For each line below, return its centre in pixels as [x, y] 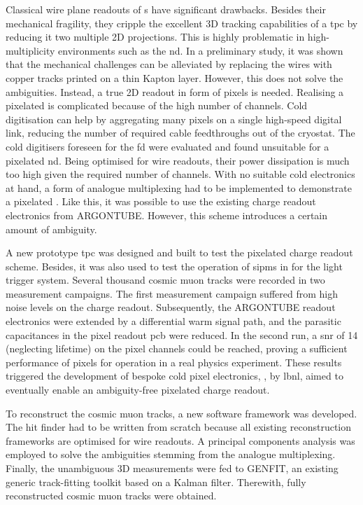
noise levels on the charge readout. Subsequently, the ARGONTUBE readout [171, 307]
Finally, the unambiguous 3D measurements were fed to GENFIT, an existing [172, 468]
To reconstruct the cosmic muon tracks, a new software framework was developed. [181, 413]
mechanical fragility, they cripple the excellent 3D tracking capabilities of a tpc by [182, 23]
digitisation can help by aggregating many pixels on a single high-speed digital [174, 119]
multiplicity [30, 50]
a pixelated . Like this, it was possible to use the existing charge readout [161, 201]
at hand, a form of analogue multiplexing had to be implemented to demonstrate [179, 187]
